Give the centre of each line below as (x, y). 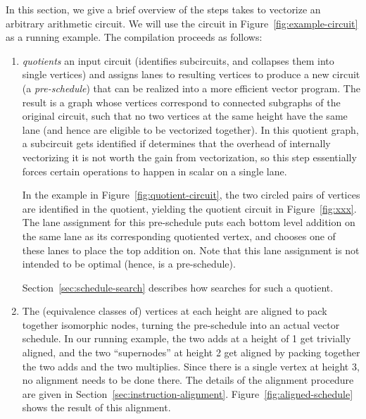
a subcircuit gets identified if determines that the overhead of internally (176, 143)
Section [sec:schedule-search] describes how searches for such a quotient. (178, 287)
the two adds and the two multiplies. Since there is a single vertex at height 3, (191, 366)
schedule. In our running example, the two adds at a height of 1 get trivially (187, 338)
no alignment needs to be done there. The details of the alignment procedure (188, 380)
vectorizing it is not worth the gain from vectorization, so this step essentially (189, 157)
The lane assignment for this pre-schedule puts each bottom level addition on (189, 222)
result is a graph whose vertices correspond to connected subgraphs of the (181, 102)
